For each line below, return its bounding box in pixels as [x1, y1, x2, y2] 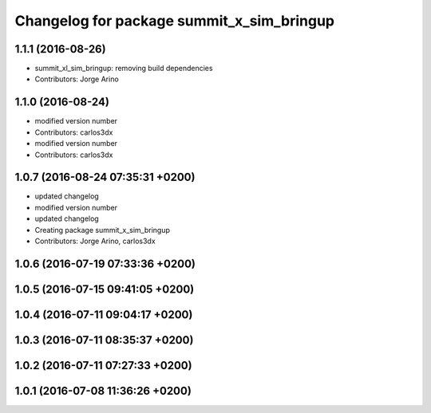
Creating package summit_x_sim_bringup [34, 225, 171, 234]
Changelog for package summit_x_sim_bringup [14, 12, 335, 29]
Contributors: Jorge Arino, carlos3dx [34, 236, 156, 246]
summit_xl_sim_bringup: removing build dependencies [34, 64, 213, 73]
